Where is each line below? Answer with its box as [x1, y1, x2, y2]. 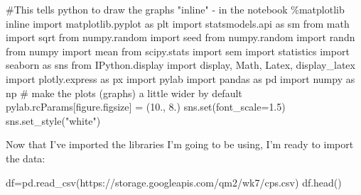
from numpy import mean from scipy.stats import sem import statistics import [6, 43, 350, 58]
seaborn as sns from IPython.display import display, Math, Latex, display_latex [6, 57, 355, 72]
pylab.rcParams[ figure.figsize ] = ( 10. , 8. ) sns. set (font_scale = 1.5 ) [6, 99, 286, 114]
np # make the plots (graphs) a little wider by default [6, 85, 242, 100]
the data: [6, 150, 45, 165]
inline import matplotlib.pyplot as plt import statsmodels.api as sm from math [6, 16, 350, 30]
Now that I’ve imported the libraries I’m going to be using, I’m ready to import [6, 137, 354, 152]
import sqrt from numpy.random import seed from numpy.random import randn [6, 30, 355, 45]
